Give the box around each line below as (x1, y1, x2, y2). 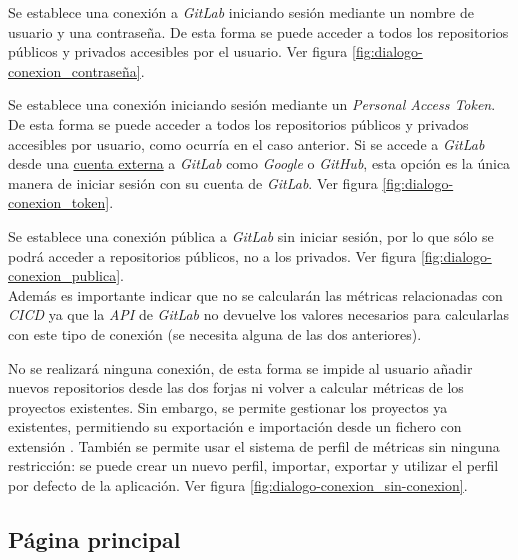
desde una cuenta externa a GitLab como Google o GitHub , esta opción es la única (8, 153, 511, 174)
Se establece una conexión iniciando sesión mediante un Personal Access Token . (8, 94, 496, 115)
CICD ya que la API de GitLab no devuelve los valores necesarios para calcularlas (8, 304, 510, 325)
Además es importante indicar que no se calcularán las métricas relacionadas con (8, 284, 503, 305)
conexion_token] (8, 192, 110, 213)
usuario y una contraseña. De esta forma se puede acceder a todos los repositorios (8, 21, 509, 42)
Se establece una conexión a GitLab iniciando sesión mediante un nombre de (8, 2, 474, 22)
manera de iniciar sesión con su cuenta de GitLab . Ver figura (8, 172, 378, 193)
